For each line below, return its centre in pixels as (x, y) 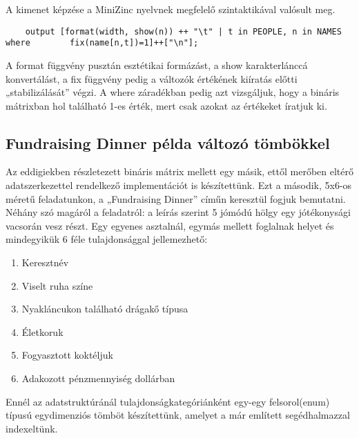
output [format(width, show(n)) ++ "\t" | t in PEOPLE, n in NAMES (183, 31)
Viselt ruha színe (57, 285)
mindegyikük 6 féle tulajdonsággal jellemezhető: (107, 239)
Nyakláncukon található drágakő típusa (105, 309)
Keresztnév (45, 262)
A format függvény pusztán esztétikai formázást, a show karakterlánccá (157, 64)
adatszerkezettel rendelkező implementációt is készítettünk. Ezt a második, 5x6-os (179, 185)
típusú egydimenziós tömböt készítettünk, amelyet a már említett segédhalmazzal (178, 415)
